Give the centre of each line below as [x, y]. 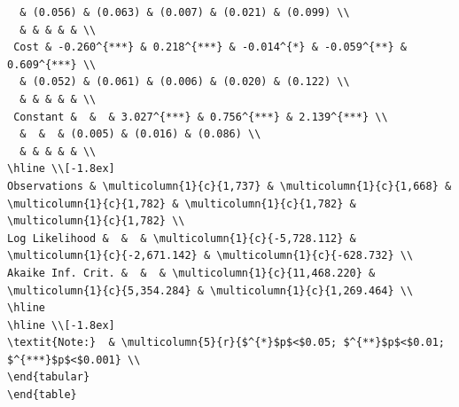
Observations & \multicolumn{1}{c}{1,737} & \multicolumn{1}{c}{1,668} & [229, 186]
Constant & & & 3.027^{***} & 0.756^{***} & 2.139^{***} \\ [201, 117]
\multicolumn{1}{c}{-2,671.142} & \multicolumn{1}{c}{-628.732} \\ [210, 256]
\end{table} [42, 395]
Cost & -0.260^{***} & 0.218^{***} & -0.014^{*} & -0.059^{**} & [210, 47]
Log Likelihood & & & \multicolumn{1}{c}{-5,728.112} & [182, 238]
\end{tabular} [49, 377]
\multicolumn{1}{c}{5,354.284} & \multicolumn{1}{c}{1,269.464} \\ [210, 290]
